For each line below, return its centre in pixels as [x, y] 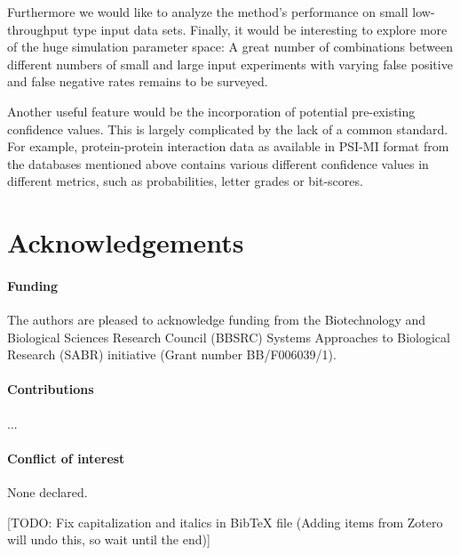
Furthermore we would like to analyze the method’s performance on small [208, 12]
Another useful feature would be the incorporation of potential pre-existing [211, 111]
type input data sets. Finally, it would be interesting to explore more [260, 29]
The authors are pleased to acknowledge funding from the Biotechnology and [217, 320]
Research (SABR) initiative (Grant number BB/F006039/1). [172, 354]
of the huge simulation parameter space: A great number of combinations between [230, 47]
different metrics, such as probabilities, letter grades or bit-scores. [185, 181]
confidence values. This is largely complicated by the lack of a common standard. [228, 129]
